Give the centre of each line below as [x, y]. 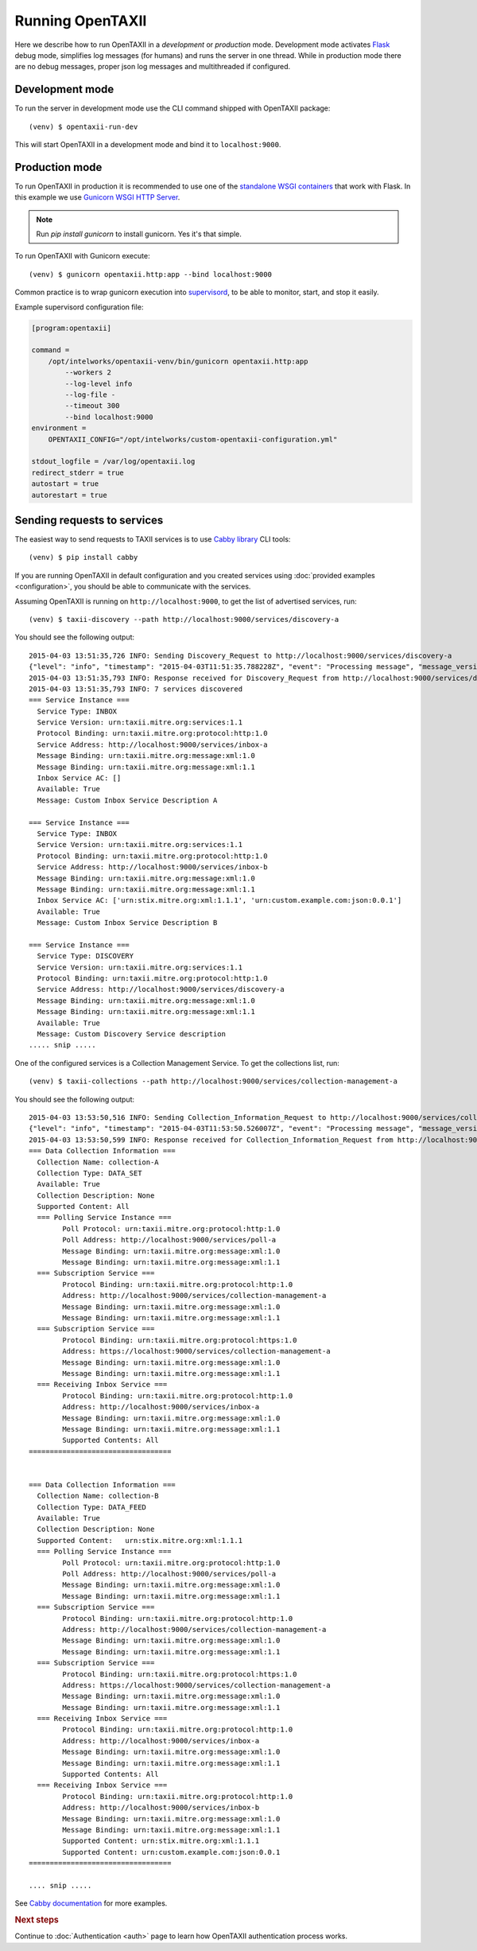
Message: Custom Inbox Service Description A [127, 800]
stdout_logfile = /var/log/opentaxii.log [113, 462]
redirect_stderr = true [78, 472]
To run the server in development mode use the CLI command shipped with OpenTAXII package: [173, 108]
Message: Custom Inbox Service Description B [127, 923]
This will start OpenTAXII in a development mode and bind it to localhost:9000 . [148, 145]
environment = [59, 428]
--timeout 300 [92, 406]
